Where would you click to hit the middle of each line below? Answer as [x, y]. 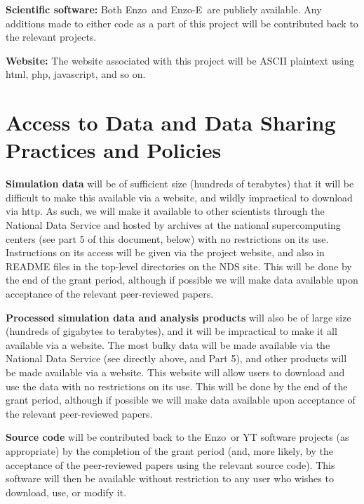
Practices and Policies [114, 150]
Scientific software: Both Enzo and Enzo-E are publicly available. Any [164, 9]
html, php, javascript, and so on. [76, 74]
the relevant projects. [51, 37]
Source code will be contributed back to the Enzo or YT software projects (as [177, 437]
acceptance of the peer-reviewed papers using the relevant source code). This [170, 464]
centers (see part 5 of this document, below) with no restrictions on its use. [167, 238]
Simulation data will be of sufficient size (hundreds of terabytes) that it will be [180, 184]
